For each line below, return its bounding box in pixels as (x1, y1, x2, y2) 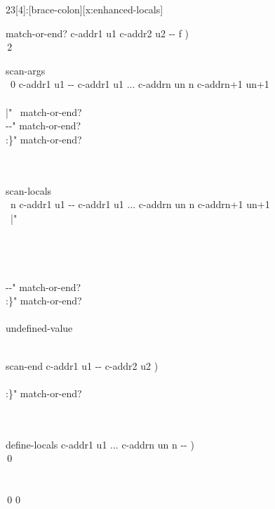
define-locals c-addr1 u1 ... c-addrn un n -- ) (6, 437, 194, 451)
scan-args (6, 63, 46, 77)
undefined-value (6, 321, 73, 335)
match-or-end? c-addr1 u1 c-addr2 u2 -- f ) (6, 25, 189, 40)
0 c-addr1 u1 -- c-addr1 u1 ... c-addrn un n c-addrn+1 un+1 (10, 77, 269, 91)
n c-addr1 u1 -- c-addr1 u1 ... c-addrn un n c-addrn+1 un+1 (10, 197, 270, 212)
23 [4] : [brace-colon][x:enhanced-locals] (6, 2, 163, 16)
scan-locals (6, 183, 52, 198)
